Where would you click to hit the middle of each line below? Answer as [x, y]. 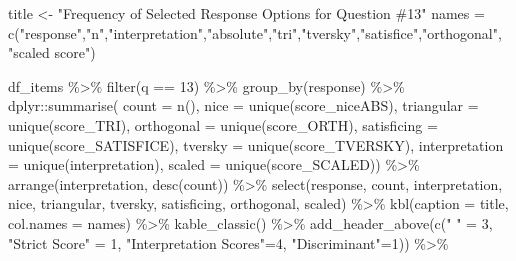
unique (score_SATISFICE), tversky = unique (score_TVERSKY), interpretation [256, 144]
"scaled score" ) [52, 52]
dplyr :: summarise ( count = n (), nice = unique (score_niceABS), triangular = [243, 105]
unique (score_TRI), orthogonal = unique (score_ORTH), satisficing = [223, 124]
